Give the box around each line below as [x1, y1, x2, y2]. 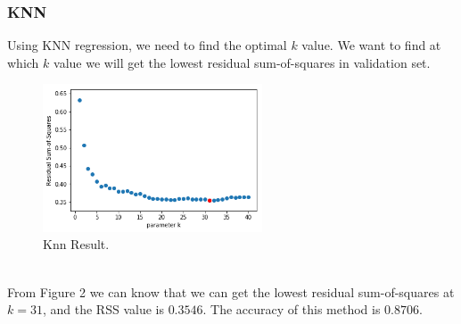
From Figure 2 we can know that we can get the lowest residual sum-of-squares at [7, 282, 455, 301]
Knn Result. [43, 235, 110, 253]
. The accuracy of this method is [202, 300, 381, 319]
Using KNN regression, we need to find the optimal [7, 36, 287, 54]
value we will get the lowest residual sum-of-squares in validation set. [54, 53, 431, 71]
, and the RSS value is [42, 300, 164, 319]
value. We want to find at [301, 36, 441, 54]
